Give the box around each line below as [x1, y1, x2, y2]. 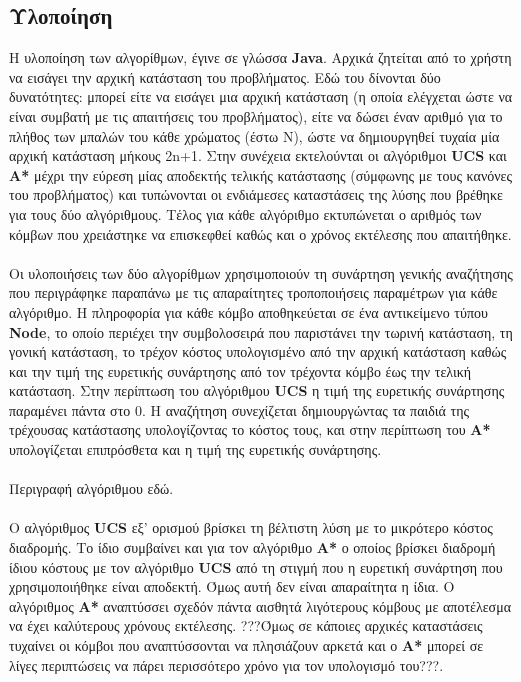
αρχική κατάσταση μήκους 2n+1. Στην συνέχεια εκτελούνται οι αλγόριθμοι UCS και [9, 145, 507, 166]
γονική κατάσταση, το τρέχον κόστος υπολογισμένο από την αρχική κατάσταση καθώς [9, 341, 507, 362]
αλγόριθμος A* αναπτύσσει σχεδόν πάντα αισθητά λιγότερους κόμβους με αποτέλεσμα [9, 595, 511, 616]
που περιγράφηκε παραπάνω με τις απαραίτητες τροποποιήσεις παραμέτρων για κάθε [9, 282, 498, 303]
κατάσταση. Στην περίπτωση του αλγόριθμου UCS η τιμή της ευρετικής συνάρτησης [9, 380, 505, 401]
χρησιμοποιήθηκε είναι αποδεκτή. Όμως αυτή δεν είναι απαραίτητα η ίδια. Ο [9, 576, 455, 597]
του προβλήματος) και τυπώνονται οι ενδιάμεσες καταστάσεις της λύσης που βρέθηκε [9, 184, 503, 205]
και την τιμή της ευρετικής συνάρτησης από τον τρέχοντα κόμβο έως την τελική [9, 360, 472, 381]
